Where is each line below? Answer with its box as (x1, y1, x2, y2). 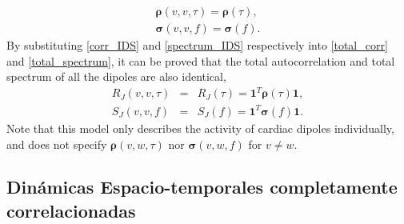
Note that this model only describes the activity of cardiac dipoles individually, (6, 119, 394, 136)
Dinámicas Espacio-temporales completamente (6, 174, 398, 199)
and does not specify (6, 135, 107, 152)
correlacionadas (6, 198, 136, 222)
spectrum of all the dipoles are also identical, (6, 68, 226, 85)
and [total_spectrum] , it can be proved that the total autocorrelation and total (6, 52, 395, 69)
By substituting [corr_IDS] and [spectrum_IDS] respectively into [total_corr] (6, 37, 388, 54)
